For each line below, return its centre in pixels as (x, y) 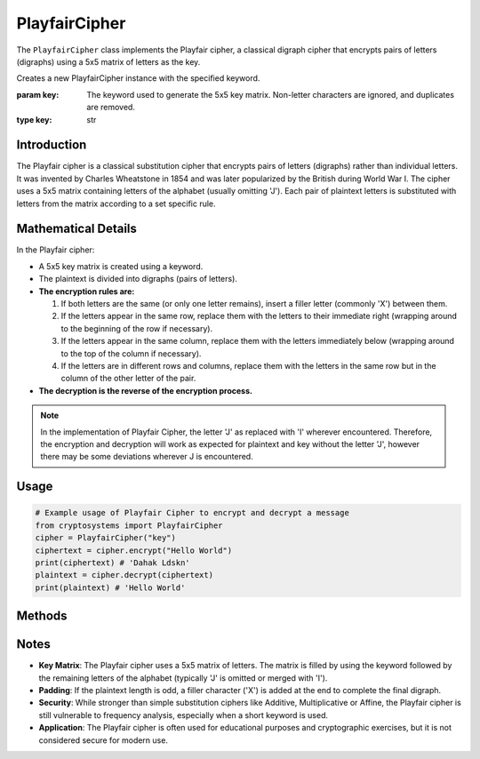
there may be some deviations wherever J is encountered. (147, 457)
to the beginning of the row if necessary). (137, 328)
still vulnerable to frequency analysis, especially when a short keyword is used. (184, 715)
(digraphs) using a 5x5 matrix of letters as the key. (108, 61)
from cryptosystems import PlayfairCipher (129, 525)
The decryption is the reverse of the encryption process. (146, 390)
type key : (34, 119)
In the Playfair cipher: (56, 250)
